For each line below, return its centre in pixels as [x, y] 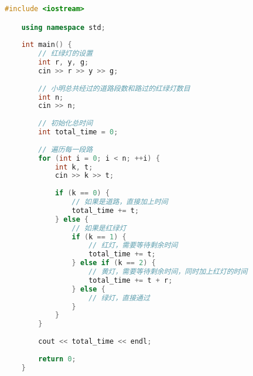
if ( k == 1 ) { [99, 237]
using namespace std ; [63, 27]
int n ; [51, 97]
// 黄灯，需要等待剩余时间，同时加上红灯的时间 [168, 272]
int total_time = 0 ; [78, 132]
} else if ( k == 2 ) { [114, 263]
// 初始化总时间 [66, 123]
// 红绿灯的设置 [66, 54]
